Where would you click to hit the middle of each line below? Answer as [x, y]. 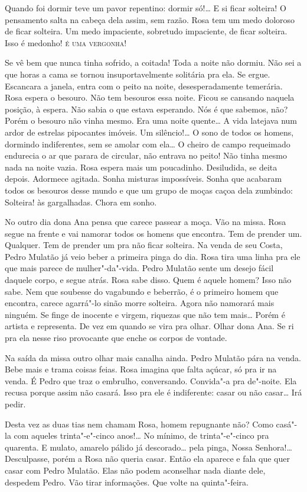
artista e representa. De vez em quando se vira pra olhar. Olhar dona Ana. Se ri [149, 326]
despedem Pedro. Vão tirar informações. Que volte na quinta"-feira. [127, 482]
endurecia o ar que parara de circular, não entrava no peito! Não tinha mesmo [146, 155]
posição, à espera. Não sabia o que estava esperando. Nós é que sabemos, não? [146, 109]
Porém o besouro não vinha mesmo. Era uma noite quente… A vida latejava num [151, 120]
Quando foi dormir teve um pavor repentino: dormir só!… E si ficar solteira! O [146, 8]
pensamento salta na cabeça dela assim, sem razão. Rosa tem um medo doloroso [150, 19]
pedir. [15, 404]
